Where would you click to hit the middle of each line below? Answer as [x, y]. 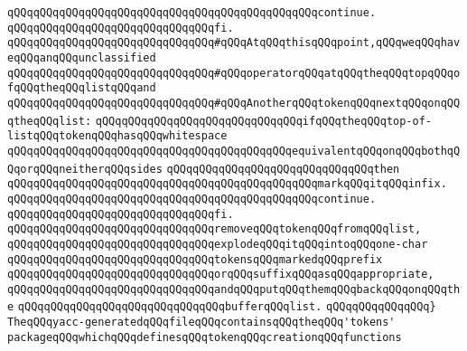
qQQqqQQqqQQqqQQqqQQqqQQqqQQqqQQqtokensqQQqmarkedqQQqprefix [195, 259]
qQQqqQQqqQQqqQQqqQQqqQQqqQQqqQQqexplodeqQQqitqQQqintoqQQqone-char [218, 244]
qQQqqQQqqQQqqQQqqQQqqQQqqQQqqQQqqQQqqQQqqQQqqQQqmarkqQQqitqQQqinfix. [227, 184]
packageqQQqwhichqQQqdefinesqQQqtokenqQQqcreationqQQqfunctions [205, 337]
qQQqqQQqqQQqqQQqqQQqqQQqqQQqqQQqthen [283, 169]
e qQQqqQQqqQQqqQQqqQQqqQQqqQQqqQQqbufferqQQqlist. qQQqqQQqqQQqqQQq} [222, 307]
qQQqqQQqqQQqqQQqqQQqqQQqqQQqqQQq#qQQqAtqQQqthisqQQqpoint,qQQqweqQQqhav [234, 43]
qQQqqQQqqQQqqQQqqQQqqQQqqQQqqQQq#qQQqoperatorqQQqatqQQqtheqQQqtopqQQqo [234, 73]
